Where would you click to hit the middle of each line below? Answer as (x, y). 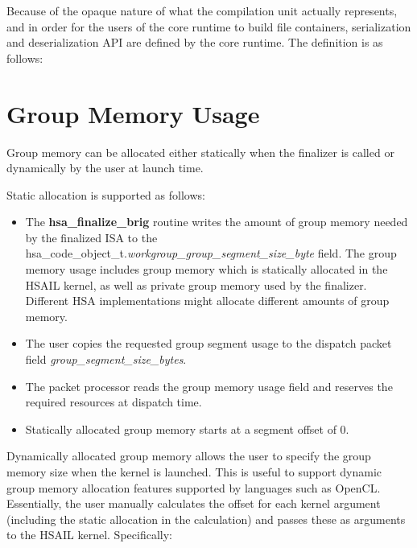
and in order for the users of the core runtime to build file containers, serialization (209, 26)
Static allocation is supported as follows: (106, 194)
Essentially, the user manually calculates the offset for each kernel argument (194, 503)
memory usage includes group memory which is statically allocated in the (206, 269)
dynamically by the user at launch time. (105, 168)
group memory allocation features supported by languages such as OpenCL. (194, 487)
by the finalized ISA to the (91, 237)
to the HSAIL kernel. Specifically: (89, 535)
